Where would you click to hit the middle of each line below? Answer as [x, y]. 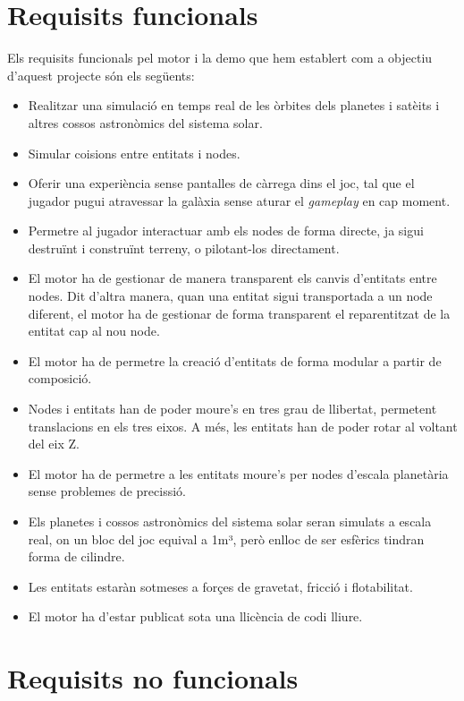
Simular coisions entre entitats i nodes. [134, 153]
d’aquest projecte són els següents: [101, 75]
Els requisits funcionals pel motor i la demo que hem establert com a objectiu [220, 58]
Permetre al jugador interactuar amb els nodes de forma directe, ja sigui [226, 231]
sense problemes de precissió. [107, 491]
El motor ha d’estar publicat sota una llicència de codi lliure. [195, 616]
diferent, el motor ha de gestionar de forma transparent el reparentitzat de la [239, 313]
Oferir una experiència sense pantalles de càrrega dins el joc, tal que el [221, 183]
